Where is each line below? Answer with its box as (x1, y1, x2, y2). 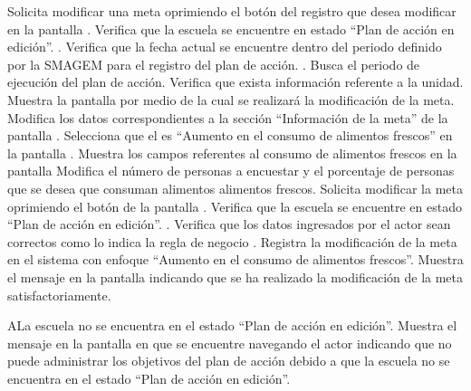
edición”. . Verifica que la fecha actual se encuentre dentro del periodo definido (7, 37, 442, 56)
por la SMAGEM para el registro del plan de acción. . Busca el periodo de (7, 54, 420, 73)
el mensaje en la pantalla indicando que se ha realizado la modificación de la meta (7, 267, 464, 286)
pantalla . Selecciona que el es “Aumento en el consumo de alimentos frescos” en (7, 126, 453, 145)
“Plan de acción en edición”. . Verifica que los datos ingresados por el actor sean (7, 215, 451, 234)
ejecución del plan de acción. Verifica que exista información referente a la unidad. (7, 72, 464, 91)
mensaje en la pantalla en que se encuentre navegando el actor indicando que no (7, 333, 452, 352)
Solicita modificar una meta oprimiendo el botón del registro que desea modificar (7, 2, 457, 20)
